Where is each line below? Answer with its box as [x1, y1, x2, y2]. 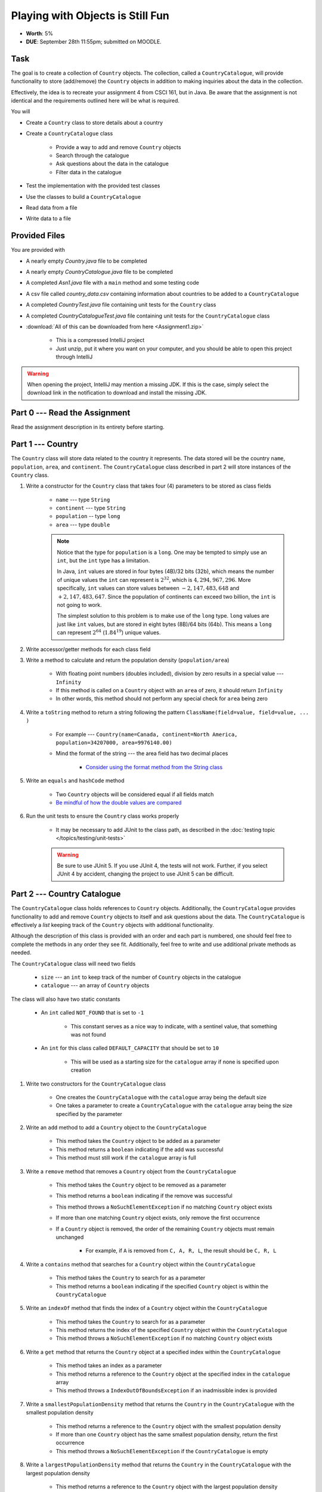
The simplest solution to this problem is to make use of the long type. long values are [57, 612, 270, 619]
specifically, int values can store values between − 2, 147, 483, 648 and [57, 585, 240, 592]
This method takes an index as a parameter [55, 1362, 162, 1369]
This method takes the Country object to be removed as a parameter [55, 1182, 227, 1189]
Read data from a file [26, 204, 78, 211]
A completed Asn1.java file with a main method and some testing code [26, 279, 199, 286]
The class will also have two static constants [11, 995, 120, 1003]
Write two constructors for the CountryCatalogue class [26, 1080, 166, 1087]
